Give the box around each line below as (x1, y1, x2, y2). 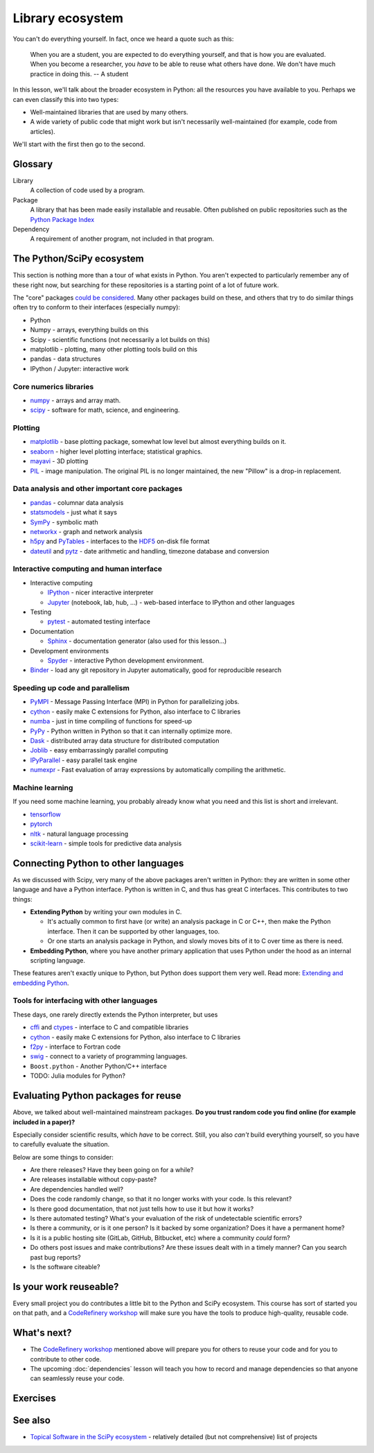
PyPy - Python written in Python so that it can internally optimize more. (30, 727, 232, 735)
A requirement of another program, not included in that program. (30, 234, 215, 243)
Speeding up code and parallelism (12, 683, 130, 693)
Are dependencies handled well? (30, 1185, 124, 1193)
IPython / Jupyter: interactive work (30, 364, 130, 372)
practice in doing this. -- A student (30, 69, 129, 78)
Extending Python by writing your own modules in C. (30, 907, 182, 915)
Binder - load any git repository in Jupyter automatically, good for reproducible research (30, 666, 282, 674)
